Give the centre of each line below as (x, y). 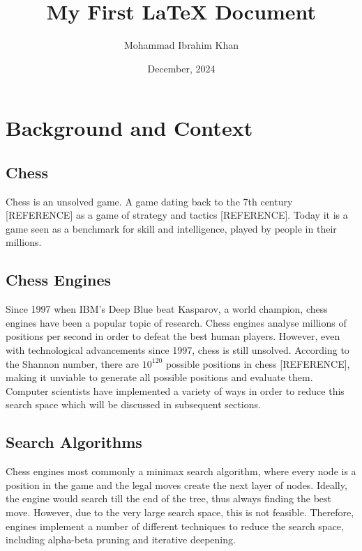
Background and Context (129, 128)
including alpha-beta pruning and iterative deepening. (121, 540)
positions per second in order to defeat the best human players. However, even (173, 336)
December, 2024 (181, 68)
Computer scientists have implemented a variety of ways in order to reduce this (175, 390)
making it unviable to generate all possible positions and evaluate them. (159, 377)
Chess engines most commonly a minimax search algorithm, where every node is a (181, 471)
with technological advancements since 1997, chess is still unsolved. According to (178, 350)
